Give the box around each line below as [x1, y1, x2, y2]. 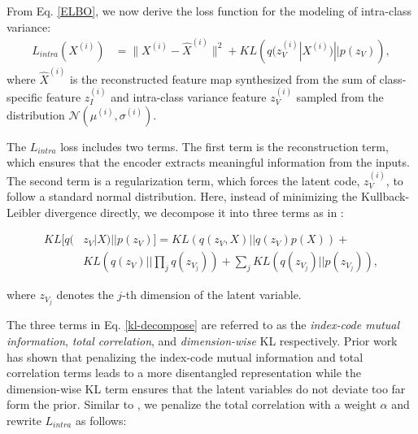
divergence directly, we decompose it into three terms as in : [44, 203, 344, 220]
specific [7, 88, 43, 105]
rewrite [7, 412, 41, 429]
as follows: [75, 412, 127, 429]
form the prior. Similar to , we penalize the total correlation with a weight [7, 396, 377, 413]
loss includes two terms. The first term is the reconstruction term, [60, 137, 389, 154]
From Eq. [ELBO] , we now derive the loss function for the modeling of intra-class [7, 2, 412, 19]
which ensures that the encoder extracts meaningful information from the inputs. [7, 154, 410, 171]
